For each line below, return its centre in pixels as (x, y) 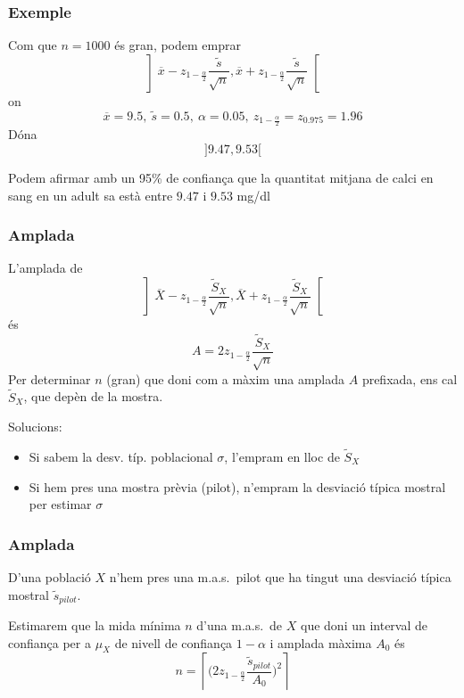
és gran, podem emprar (178, 45)
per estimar (60, 504)
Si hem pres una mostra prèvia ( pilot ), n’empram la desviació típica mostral (237, 486)
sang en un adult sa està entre (91, 195)
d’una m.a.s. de (240, 624)
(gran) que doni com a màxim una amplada (226, 378)
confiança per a (50, 642)
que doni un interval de (365, 624)
